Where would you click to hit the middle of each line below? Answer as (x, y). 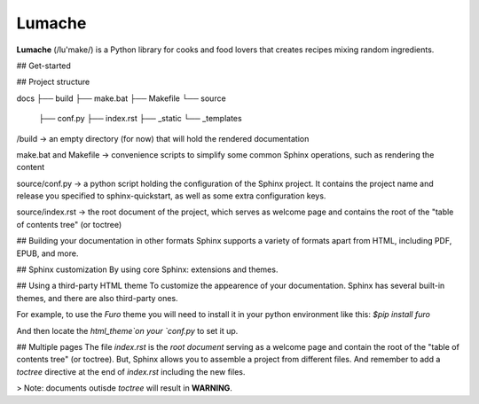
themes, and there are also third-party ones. (97, 298)
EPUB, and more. (47, 253)
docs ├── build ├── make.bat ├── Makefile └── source (121, 98)
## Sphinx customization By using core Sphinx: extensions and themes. (147, 269)
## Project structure (53, 82)
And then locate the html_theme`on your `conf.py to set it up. (127, 330)
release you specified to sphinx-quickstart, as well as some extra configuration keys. (171, 196)
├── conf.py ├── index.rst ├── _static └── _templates (141, 119)
